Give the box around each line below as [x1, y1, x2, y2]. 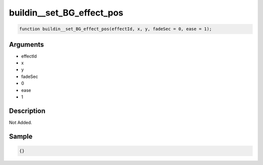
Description [9, 107, 46, 115]
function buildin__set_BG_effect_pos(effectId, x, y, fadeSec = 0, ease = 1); [19, 26, 212, 32]
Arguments [9, 40, 44, 49]
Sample [9, 132, 33, 141]
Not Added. [9, 119, 33, 125]
